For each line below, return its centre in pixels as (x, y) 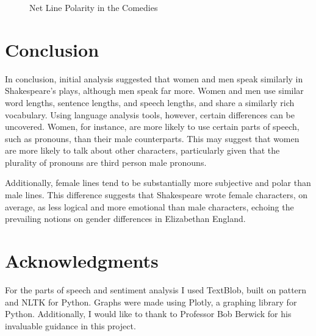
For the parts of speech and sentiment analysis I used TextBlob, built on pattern (156, 289)
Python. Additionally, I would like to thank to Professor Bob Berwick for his (148, 314)
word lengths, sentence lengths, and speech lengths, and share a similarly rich (150, 102)
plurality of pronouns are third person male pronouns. (106, 162)
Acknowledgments (82, 261)
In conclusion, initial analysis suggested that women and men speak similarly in (154, 78)
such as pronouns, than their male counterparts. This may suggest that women (152, 138)
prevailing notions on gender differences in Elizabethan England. (125, 219)
